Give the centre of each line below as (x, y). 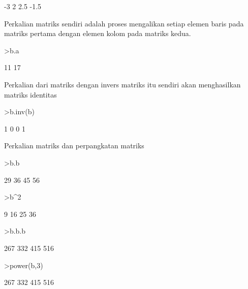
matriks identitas (30, 94)
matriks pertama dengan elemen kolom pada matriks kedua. (98, 33)
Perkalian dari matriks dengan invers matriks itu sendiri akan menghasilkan (122, 84)
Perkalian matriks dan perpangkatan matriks (74, 146)
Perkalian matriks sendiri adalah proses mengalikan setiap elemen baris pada (124, 23)
